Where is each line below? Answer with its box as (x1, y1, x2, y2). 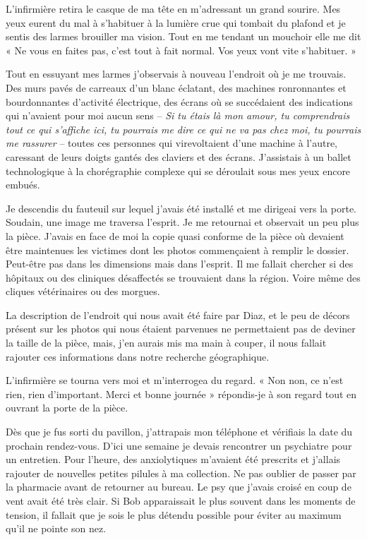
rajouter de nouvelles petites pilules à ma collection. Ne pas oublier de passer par (6, 465, 356, 480)
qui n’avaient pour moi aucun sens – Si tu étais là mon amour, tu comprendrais (6, 108, 350, 123)
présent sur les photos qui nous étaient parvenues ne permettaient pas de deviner (6, 321, 356, 336)
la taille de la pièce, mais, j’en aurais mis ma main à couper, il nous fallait (6, 335, 327, 350)
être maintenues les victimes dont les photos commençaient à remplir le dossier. (6, 242, 349, 257)
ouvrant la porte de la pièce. (6, 400, 128, 415)
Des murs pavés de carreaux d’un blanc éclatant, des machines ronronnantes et (6, 80, 347, 95)
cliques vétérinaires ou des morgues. (6, 284, 160, 299)
